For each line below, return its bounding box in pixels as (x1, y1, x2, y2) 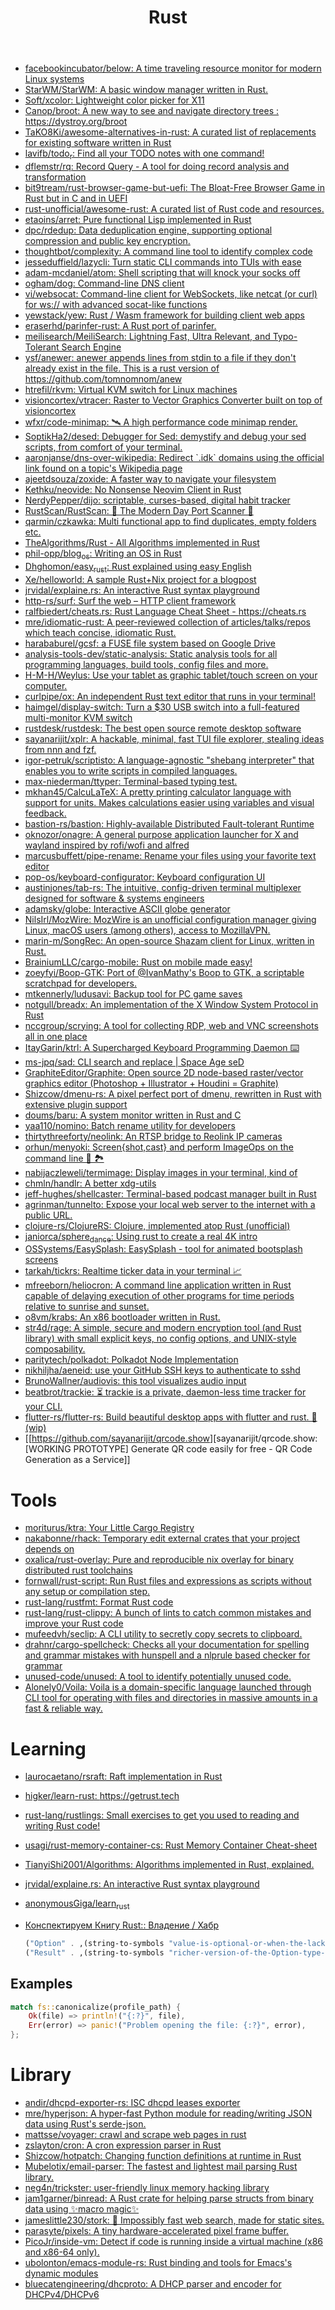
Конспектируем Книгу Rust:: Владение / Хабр (24, 1919, 220, 1931)
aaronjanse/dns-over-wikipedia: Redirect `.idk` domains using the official (24, 451, 325, 463)
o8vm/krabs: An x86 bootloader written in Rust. (24, 1311, 221, 1323)
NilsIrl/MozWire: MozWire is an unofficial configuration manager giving (24, 913, 317, 925)
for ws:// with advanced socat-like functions (24, 298, 208, 310)
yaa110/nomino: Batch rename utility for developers (24, 1119, 236, 1131)
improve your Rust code (24, 1617, 124, 1630)
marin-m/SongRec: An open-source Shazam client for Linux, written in (24, 934, 315, 946)
